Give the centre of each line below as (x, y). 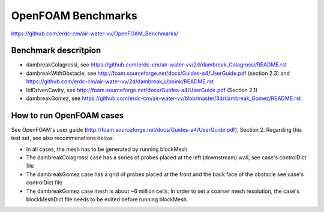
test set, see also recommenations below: (62, 138)
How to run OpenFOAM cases (67, 115)
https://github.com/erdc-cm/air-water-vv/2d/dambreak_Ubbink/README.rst (120, 81)
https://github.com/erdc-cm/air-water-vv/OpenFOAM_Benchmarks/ (94, 34)
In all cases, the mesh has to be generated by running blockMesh (107, 149)
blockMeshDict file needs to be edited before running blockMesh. (107, 199)
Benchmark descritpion (56, 51)
